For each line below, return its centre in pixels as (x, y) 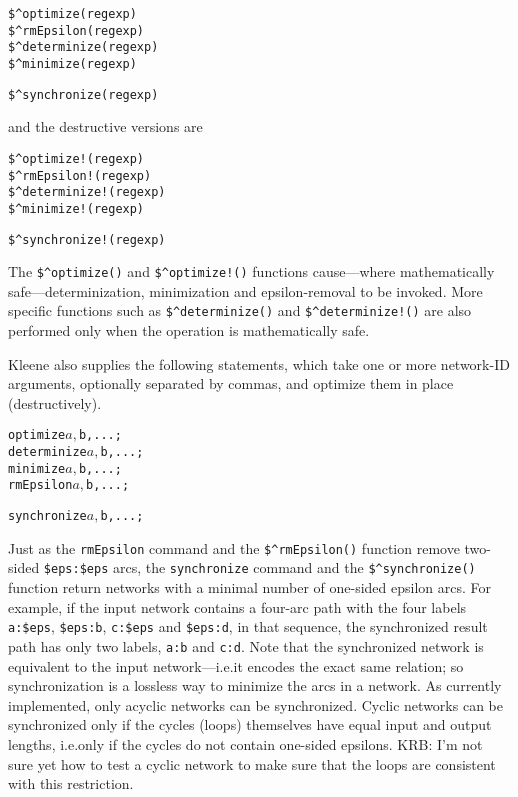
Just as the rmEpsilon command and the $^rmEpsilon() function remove (234, 547)
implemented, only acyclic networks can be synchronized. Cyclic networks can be (255, 704)
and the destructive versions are (105, 126)
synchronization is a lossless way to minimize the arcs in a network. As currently (255, 685)
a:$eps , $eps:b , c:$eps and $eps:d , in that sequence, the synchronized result (248, 626)
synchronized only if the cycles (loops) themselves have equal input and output (250, 724)
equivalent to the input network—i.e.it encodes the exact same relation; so (236, 665)
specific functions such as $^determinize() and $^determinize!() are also (240, 310)
